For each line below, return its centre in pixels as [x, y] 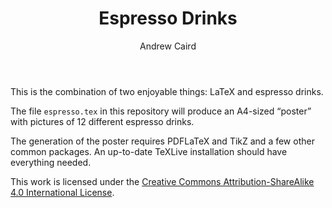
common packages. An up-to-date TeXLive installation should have [149, 151]
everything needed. [51, 162]
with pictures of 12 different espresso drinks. [102, 121]
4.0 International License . [62, 192]
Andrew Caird [168, 46]
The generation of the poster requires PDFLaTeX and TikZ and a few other [162, 141]
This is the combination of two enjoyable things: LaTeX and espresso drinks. [167, 91]
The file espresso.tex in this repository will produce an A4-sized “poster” [161, 111]
